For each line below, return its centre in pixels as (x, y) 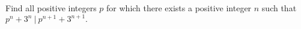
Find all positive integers (51, 8)
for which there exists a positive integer (179, 8)
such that (279, 8)
